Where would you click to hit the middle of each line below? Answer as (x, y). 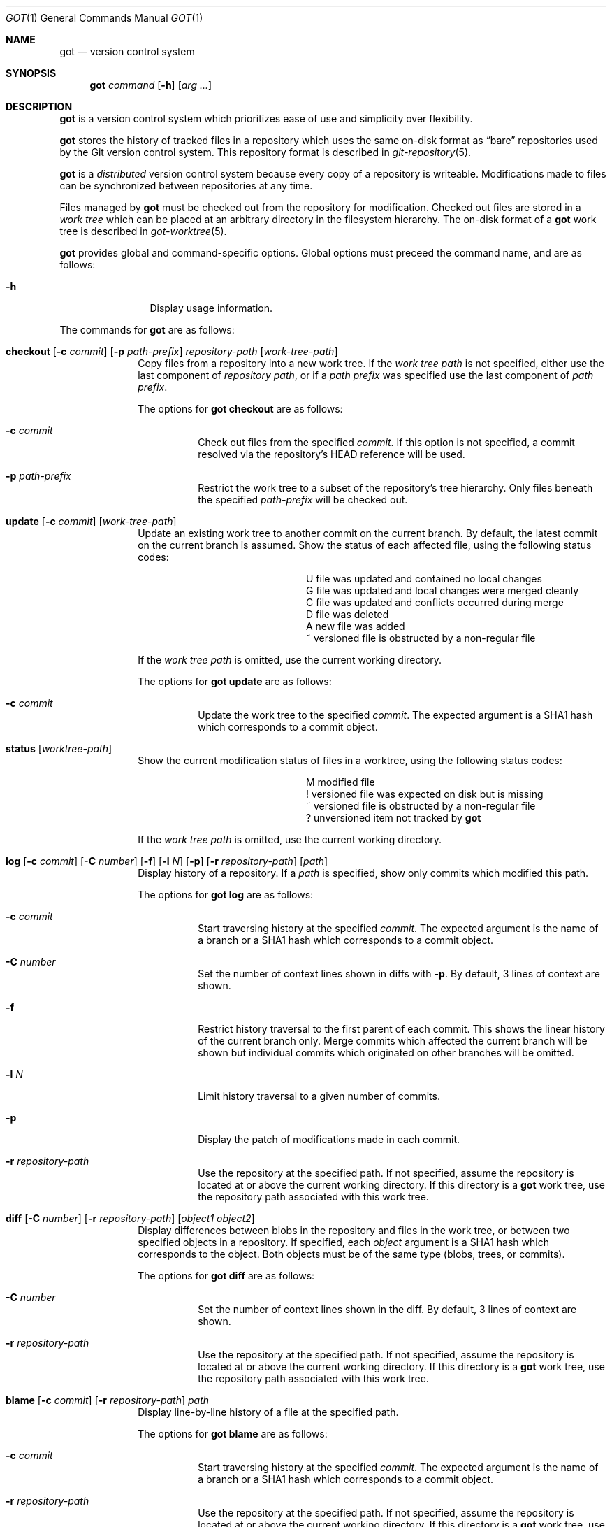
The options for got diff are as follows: (226, 1276)
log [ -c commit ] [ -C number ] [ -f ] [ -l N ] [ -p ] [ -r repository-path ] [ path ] (167, 861)
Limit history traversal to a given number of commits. (319, 1096)
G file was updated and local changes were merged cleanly (443, 590)
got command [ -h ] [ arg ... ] (151, 85)
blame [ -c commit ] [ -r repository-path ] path (108, 1400)
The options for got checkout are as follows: (240, 409)
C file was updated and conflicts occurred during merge (435, 602)
